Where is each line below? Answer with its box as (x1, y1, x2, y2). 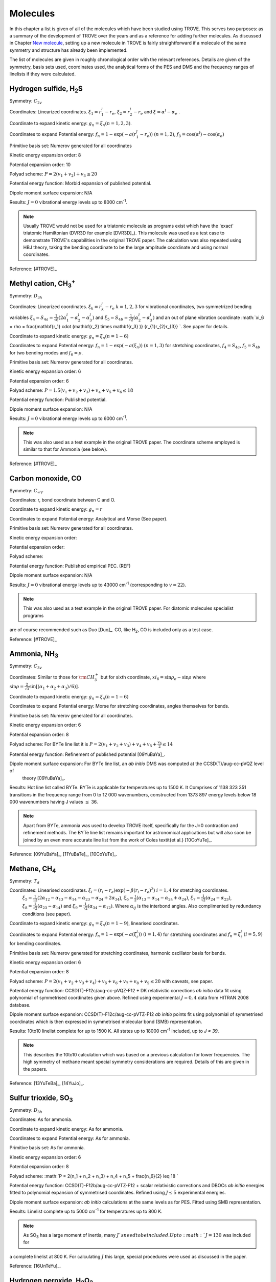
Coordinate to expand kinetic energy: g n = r (9, 506, 103, 514)
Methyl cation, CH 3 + (9, 277, 76, 289)
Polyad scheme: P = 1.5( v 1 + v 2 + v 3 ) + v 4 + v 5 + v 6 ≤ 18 (9, 387, 133, 394)
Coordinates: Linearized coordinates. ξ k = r (9, 303, 102, 311)
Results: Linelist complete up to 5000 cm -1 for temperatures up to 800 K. (9, 1208, 163, 1215)
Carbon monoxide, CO (9, 474, 82, 483)
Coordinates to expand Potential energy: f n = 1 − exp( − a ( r (9, 131, 136, 138)
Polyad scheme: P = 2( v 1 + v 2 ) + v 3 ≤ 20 (9, 171, 97, 178)
